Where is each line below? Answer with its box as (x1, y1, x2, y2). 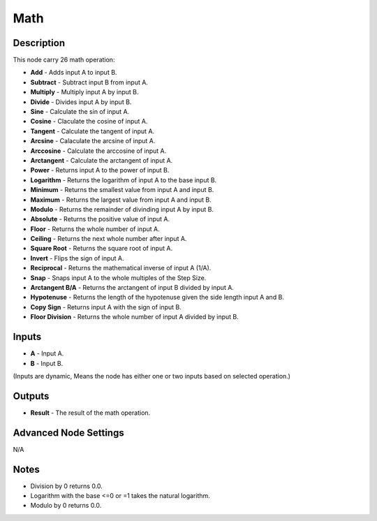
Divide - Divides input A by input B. (30, 98, 132, 106)
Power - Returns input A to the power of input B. (30, 166, 170, 175)
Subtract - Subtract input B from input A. (30, 78, 148, 87)
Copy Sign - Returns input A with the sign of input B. (30, 302, 182, 311)
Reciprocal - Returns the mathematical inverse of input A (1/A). (30, 264, 212, 272)
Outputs (13, 390, 50, 402)
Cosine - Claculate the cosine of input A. (30, 117, 148, 126)
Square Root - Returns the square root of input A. (30, 244, 173, 253)
